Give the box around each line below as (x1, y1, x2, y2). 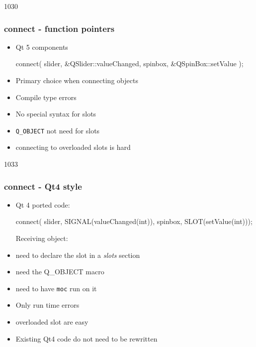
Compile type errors (15, 92, 77, 102)
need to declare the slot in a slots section (15, 249, 140, 260)
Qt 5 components (15, 41, 68, 52)
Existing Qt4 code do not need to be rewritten (15, 333, 158, 344)
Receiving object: (15, 233, 68, 243)
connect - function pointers (4, 22, 115, 34)
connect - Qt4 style (4, 180, 82, 192)
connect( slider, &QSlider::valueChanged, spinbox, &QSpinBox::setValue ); (15, 58, 244, 69)
